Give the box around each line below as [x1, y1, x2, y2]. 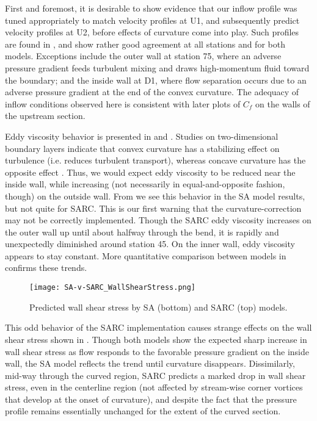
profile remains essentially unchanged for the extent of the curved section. [5, 405, 281, 417]
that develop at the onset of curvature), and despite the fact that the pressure [5, 392, 297, 405]
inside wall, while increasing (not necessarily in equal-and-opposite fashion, [5, 178, 285, 190]
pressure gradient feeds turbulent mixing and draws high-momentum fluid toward [5, 61, 310, 74]
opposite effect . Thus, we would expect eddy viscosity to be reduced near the [5, 165, 296, 178]
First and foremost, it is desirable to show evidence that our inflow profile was [5, 2, 297, 14]
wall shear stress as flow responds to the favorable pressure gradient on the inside [5, 345, 310, 358]
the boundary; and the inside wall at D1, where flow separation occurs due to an [5, 73, 307, 86]
